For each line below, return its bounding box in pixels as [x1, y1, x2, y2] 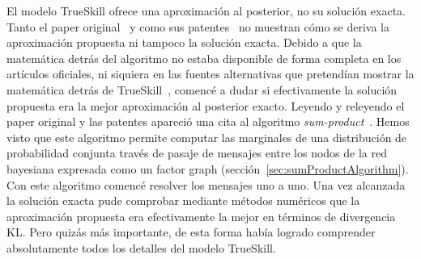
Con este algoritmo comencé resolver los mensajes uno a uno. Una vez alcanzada [6, 176, 406, 193]
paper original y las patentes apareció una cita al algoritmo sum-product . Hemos [6, 113, 410, 130]
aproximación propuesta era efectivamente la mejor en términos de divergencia [6, 207, 396, 224]
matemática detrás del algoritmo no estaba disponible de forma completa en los [6, 49, 402, 66]
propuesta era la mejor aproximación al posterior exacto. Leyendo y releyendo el [6, 97, 405, 114]
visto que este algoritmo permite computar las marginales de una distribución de [6, 128, 407, 145]
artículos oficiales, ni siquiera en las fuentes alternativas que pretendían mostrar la [6, 65, 415, 82]
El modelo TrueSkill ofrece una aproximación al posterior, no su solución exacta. [6, 2, 406, 19]
